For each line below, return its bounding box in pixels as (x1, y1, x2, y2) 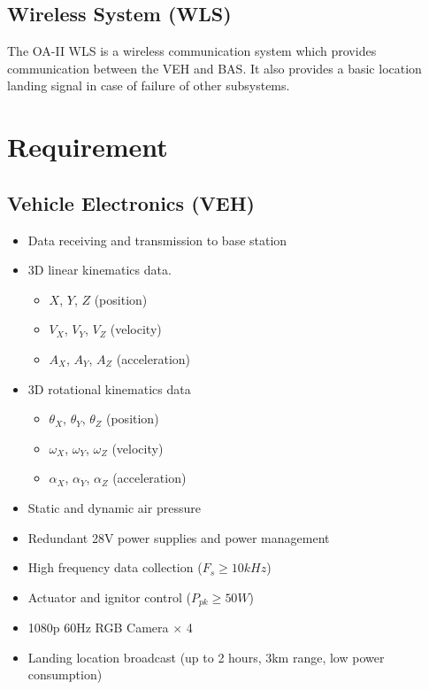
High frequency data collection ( (27, 558, 203, 577)
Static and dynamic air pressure (27, 498, 201, 516)
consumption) (27, 665, 103, 684)
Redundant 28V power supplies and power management (27, 528, 330, 547)
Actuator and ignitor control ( (27, 587, 191, 606)
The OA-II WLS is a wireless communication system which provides (7, 42, 377, 60)
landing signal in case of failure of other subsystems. (7, 76, 290, 95)
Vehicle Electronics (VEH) (7, 189, 255, 216)
